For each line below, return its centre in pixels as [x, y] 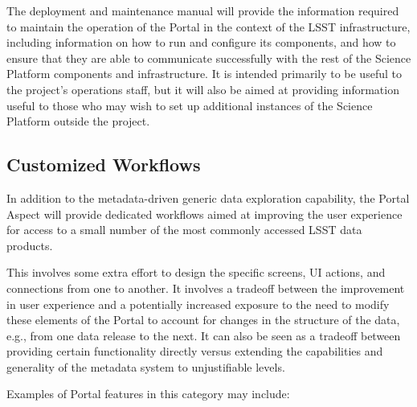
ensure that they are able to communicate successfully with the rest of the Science [209, 58]
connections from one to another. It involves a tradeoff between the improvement [206, 288]
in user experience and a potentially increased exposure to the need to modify [198, 304]
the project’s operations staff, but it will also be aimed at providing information [203, 89]
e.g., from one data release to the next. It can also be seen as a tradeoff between [204, 335]
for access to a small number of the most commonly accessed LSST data [184, 230]
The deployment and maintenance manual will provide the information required [203, 10]
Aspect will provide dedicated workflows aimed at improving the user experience [204, 214]
